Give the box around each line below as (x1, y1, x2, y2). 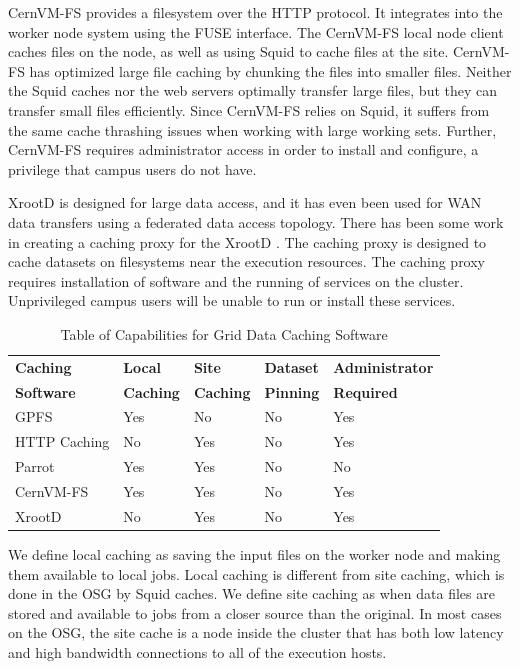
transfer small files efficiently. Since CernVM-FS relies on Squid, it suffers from (8, 99, 490, 120)
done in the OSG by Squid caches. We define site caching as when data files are (8, 583, 495, 604)
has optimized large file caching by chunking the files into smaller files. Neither (29, 60, 512, 81)
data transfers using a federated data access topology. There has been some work (8, 211, 504, 232)
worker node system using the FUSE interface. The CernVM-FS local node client (8, 21, 504, 42)
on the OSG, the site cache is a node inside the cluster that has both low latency (8, 622, 504, 643)
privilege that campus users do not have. (8, 158, 257, 179)
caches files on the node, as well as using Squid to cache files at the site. (8, 41, 449, 62)
